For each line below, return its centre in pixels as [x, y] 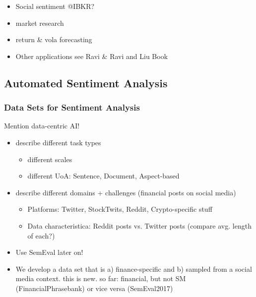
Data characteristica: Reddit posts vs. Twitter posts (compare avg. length [139, 225]
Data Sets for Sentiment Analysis [72, 107]
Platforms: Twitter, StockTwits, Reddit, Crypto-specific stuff [120, 209]
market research [40, 23]
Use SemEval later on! [49, 252]
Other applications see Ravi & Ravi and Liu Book [92, 56]
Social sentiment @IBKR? [55, 6]
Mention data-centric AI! [42, 126]
